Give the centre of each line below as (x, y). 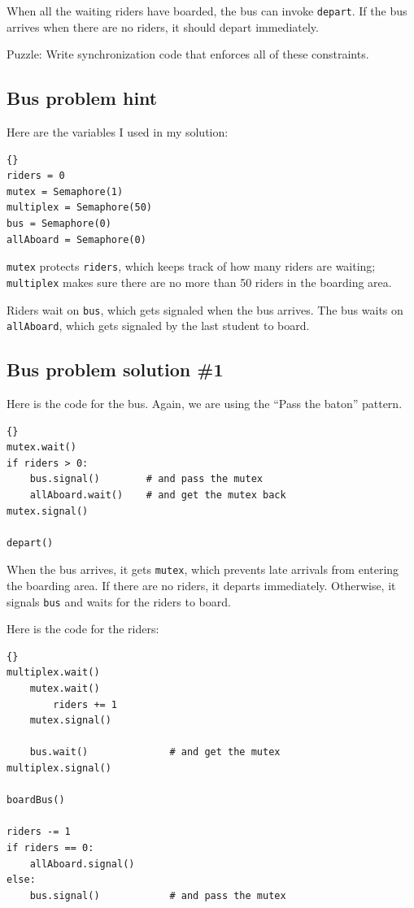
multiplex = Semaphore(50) (79, 208)
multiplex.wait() (53, 673)
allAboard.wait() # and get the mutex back (158, 495)
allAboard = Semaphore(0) (76, 239)
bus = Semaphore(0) (59, 224)
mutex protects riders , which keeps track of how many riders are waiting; (191, 266)
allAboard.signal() (82, 864)
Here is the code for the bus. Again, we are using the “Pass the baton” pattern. (205, 404)
